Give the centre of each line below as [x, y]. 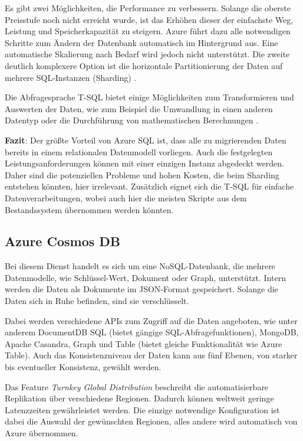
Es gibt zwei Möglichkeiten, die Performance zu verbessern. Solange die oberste [148, 8]
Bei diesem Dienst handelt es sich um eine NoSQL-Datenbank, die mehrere [140, 266]
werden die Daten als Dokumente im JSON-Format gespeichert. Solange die [141, 289]
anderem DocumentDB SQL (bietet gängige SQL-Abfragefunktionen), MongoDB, [152, 332]
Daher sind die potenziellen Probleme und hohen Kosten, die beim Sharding [142, 174]
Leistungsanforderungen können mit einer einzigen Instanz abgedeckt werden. [144, 163]
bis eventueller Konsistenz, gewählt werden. [83, 367]
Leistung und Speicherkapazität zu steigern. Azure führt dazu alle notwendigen [148, 31]
